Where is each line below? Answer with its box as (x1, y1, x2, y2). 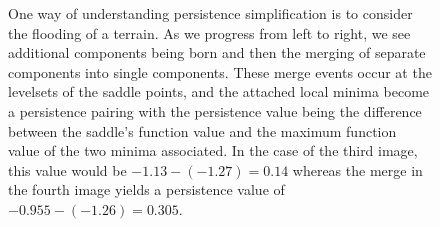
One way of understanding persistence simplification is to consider (8, 3, 413, 23)
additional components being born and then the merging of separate (8, 42, 426, 63)
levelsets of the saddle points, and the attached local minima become (8, 81, 430, 102)
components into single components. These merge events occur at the (8, 61, 432, 82)
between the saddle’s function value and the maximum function (8, 120, 397, 141)
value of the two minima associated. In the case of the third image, (8, 140, 418, 161)
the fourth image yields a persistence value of (8, 179, 285, 200)
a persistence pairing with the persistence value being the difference (8, 100, 422, 121)
